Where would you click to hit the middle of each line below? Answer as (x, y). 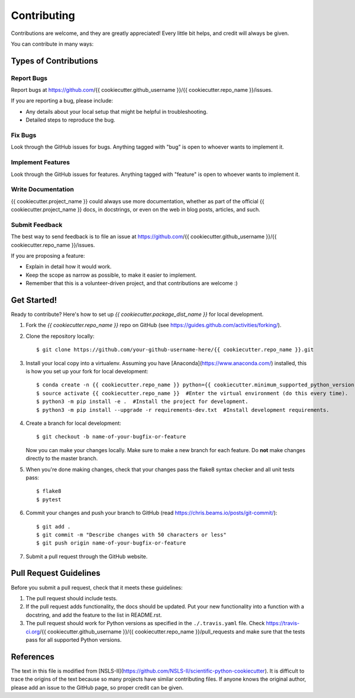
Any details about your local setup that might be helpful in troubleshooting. (117, 111)
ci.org (33, 632)
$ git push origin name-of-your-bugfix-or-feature (111, 543)
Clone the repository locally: (60, 336)
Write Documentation (42, 190)
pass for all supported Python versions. (74, 639)
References (33, 657)
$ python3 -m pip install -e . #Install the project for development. (142, 402)
